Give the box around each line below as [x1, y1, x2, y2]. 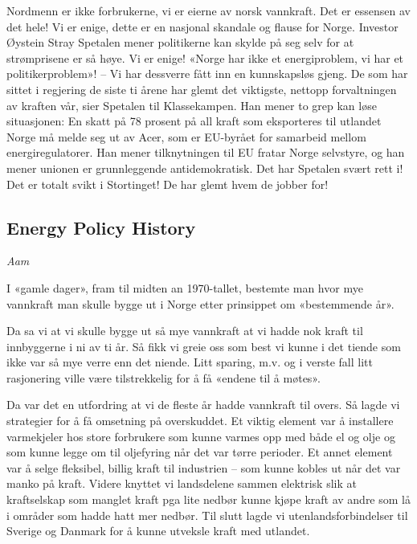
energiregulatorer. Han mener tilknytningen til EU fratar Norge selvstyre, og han [6, 144, 405, 161]
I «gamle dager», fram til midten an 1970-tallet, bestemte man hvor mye [6, 279, 363, 296]
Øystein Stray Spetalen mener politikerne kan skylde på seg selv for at [6, 34, 354, 51]
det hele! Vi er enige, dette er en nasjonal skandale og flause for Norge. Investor [6, 18, 399, 35]
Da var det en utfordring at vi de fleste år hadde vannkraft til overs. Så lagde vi [6, 396, 400, 413]
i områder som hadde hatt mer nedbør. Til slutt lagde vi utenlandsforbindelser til [6, 506, 408, 523]
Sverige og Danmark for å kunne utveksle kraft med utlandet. [6, 522, 310, 539]
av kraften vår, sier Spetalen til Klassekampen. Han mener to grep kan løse [6, 96, 377, 113]
